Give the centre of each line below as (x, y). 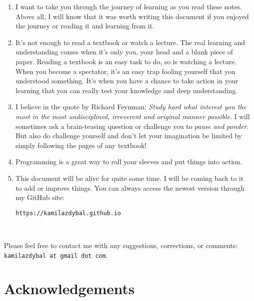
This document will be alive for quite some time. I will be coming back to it (129, 178)
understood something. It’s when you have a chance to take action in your (127, 81)
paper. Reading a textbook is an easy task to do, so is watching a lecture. (126, 61)
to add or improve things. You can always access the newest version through (130, 188)
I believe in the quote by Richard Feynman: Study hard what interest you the (131, 107)
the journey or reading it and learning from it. (85, 26)
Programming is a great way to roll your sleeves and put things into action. (129, 162)
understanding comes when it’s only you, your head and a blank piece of (124, 52)
